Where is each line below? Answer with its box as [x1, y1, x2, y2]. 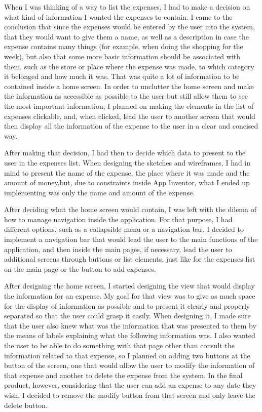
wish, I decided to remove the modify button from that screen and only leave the [4, 389, 255, 400]
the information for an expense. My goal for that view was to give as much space [4, 291, 255, 301]
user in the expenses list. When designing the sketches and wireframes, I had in [4, 157, 251, 168]
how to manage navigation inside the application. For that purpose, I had [4, 214, 233, 224]
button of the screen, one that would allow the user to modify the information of [4, 360, 255, 370]
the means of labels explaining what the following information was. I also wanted [4, 330, 255, 341]
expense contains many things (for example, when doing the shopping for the [4, 41, 243, 52]
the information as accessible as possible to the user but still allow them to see [4, 91, 248, 101]
